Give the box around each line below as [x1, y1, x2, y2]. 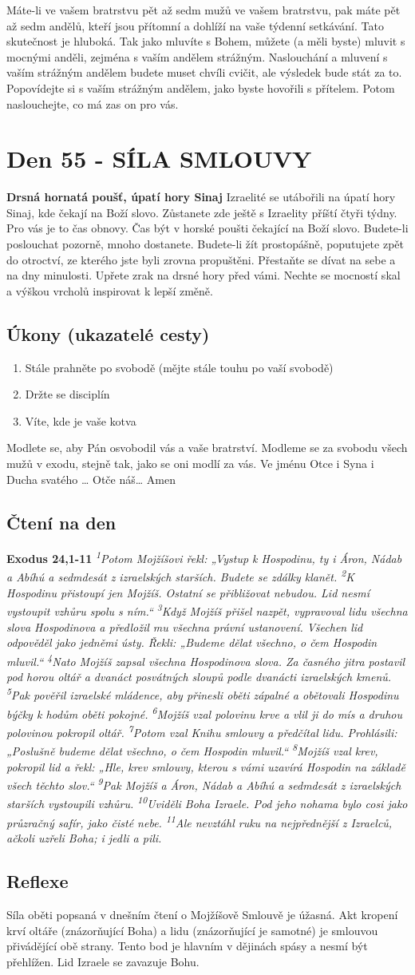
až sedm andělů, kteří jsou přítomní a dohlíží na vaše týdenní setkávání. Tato [6, 17, 384, 34]
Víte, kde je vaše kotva [25, 412, 136, 429]
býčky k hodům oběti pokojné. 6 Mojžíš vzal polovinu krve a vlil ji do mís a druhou [6, 704, 402, 722]
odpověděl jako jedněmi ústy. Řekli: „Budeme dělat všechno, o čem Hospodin [6, 634, 377, 651]
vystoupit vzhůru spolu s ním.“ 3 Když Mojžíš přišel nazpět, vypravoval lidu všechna [6, 600, 408, 620]
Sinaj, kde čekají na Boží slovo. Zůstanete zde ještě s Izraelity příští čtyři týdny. [6, 204, 397, 220]
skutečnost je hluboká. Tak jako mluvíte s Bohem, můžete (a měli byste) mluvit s [6, 33, 405, 50]
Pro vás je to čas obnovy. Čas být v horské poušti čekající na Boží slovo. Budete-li [6, 220, 409, 236]
